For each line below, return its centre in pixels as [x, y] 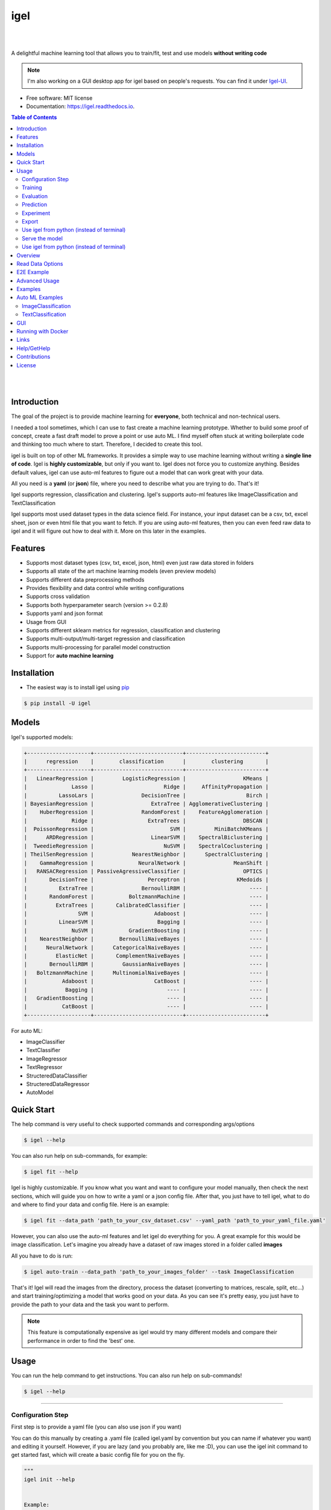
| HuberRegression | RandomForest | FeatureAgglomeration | [146, 812]
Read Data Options [40, 263]
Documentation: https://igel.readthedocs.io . [80, 106]
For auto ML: [27, 1030]
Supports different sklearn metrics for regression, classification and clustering [123, 631]
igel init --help [49, 1479]
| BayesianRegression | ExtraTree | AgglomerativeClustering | [146, 804]
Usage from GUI [46, 622]
